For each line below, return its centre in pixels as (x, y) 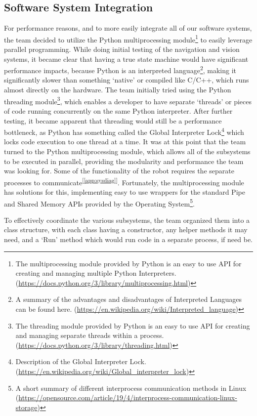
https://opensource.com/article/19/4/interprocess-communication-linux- (128, 397)
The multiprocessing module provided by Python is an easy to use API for (128, 263)
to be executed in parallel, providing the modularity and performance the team (124, 161)
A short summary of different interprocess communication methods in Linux (131, 388)
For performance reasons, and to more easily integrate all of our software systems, (128, 28)
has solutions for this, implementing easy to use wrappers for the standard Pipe (125, 191)
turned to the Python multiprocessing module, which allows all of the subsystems (127, 151)
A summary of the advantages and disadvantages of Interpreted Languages (129, 299)
